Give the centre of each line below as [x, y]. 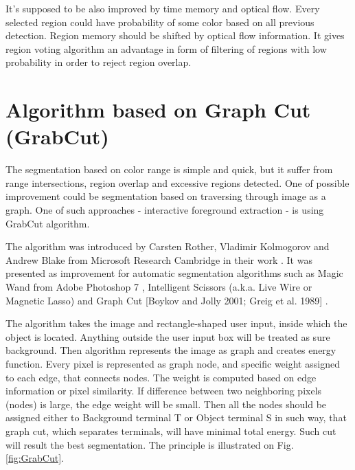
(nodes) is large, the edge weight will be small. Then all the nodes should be [166, 404]
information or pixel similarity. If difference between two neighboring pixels [164, 391]
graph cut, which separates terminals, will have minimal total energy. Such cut [171, 430]
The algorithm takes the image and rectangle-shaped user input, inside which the [176, 323]
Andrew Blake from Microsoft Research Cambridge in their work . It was [159, 259]
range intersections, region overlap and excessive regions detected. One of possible [177, 182]
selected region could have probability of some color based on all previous [160, 22]
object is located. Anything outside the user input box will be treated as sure [168, 336]
